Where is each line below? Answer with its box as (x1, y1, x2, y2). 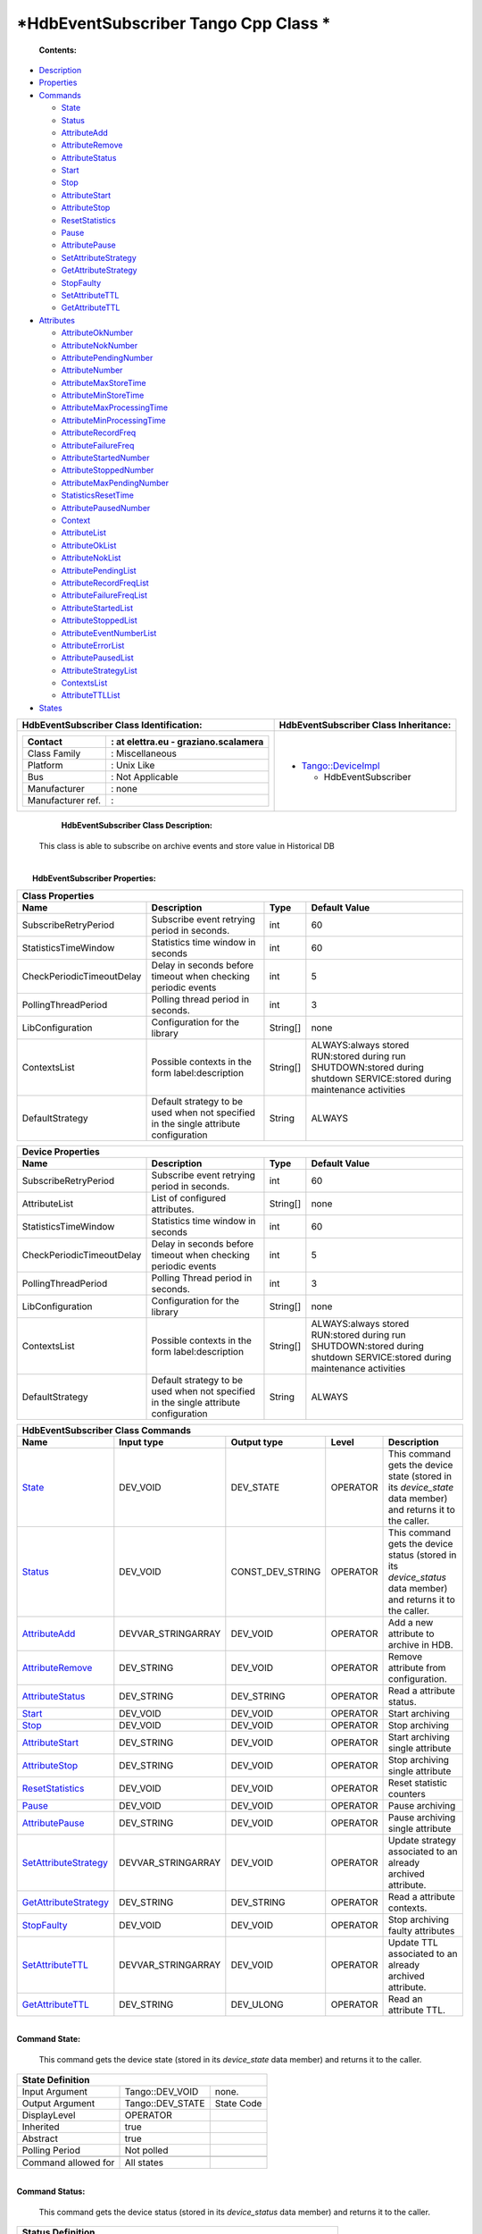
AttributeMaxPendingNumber (61, 477, 170, 488)
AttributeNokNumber (61, 340, 138, 350)
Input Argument (21, 2085, 88, 2097)
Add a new (388, 1616, 434, 1628)
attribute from (388, 1661, 446, 1674)
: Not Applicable (111, 771, 179, 784)
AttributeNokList (61, 552, 121, 563)
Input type (119, 1435, 164, 1448)
